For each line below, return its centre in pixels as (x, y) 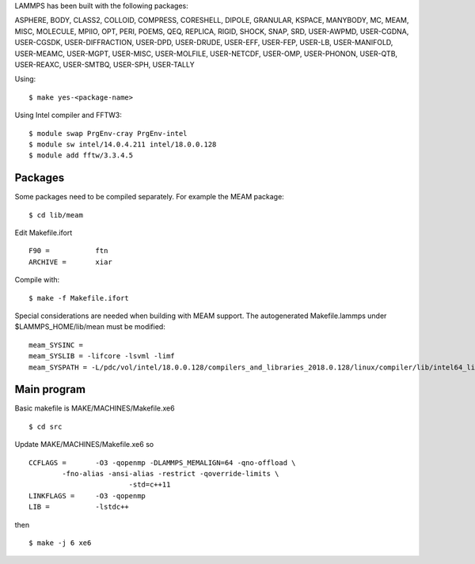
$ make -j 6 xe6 (60, 543)
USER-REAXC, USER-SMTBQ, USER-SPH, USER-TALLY (104, 64)
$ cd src (46, 426)
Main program (50, 390)
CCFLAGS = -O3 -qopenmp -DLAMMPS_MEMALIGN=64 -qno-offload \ (162, 462)
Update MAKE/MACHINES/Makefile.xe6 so (84, 445)
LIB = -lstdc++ (79, 507)
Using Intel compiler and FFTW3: (68, 115)
